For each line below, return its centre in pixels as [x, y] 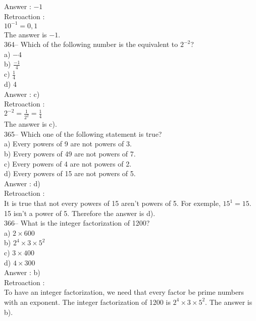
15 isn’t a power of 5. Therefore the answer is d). [80, 213]
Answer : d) [22, 183]
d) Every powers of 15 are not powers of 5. [70, 173]
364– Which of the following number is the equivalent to [91, 44]
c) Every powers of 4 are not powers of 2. [68, 163]
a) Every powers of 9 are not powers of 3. [68, 144]
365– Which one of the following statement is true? [83, 133]
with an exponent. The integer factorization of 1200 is [87, 302]
